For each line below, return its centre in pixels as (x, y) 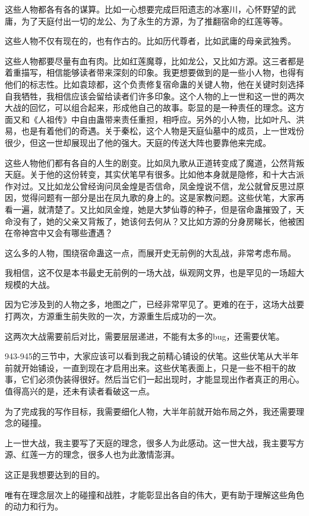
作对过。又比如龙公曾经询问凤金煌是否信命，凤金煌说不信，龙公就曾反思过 (150, 186)
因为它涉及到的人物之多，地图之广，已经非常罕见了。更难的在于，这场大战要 (154, 304)
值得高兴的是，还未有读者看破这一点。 (80, 391)
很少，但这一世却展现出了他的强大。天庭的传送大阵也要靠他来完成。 (138, 142)
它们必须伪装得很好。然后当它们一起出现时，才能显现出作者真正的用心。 (163, 379)
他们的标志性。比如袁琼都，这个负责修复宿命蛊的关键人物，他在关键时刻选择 (154, 84)
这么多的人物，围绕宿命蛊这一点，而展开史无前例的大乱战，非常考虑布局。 (150, 252)
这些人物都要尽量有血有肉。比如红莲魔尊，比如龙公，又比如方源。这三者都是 (154, 60)
